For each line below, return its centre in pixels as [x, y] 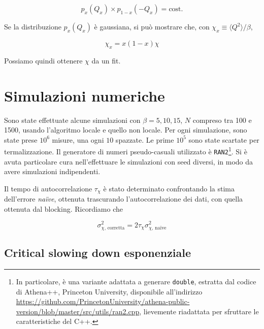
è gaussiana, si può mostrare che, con [152, 26]
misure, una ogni [78, 139]
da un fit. [106, 60]
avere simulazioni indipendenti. [52, 171]
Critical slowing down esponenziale [98, 253]
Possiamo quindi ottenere [43, 60]
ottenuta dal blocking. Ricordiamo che [63, 208]
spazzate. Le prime [145, 139]
